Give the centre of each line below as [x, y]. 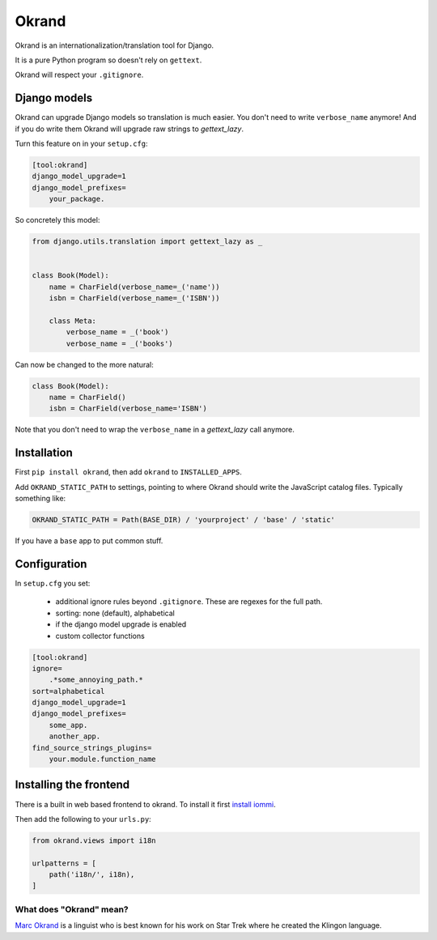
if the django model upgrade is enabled [121, 624]
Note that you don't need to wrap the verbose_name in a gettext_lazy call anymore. [155, 430]
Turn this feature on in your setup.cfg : [82, 144]
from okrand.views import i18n [94, 840]
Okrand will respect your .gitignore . [79, 75]
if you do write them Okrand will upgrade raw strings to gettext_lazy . [129, 129]
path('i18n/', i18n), [92, 875]
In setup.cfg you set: [53, 583]
